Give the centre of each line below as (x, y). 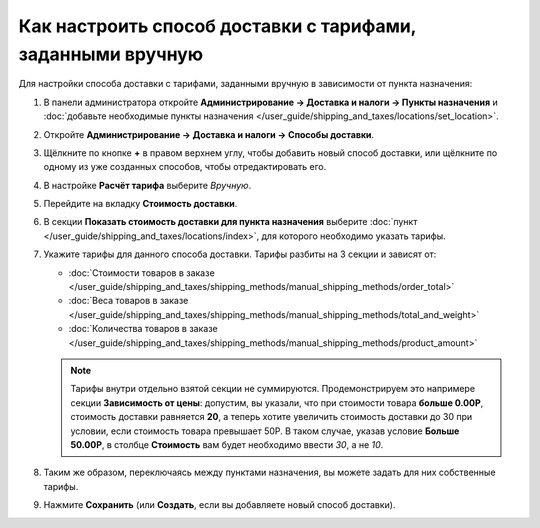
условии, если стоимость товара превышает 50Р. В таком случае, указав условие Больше (265, 431)
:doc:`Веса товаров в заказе (128, 301)
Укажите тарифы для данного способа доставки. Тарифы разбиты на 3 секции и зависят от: (240, 254)
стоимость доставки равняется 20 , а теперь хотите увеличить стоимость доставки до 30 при (271, 417)
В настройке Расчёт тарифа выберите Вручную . (147, 185)
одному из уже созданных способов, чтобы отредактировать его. (185, 167)
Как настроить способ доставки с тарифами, (217, 26)
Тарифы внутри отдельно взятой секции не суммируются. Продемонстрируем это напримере (272, 389)
